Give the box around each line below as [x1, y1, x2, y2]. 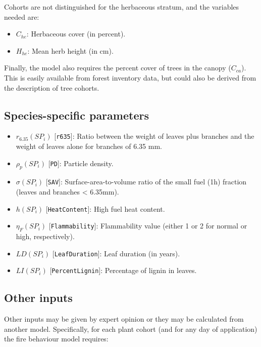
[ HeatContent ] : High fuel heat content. [45, 203, 165, 214]
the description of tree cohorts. [4, 82, 99, 93]
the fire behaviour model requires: [4, 333, 109, 344]
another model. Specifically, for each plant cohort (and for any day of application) [4, 323, 257, 334]
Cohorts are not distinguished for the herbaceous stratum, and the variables [4, 2, 239, 12]
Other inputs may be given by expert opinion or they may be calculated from [4, 314, 244, 324]
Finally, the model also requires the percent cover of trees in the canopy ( [4, 62, 231, 73]
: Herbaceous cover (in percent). [26, 28, 126, 39]
